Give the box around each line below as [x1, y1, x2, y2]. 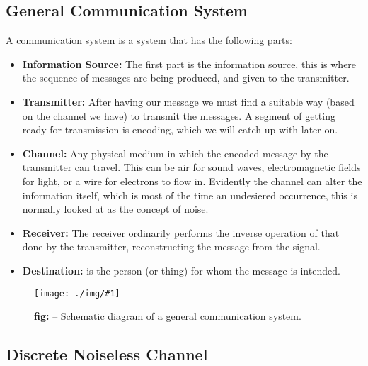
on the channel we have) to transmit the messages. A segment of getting [22, 108, 335, 123]
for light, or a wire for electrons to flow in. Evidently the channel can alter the [22, 173, 362, 188]
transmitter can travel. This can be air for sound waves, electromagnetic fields [22, 160, 361, 174]
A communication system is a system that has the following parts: [6, 33, 292, 48]
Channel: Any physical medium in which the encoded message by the [22, 145, 328, 160]
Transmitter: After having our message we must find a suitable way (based [22, 94, 355, 109]
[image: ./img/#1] [34, 288, 120, 299]
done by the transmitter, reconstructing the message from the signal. [22, 239, 321, 254]
